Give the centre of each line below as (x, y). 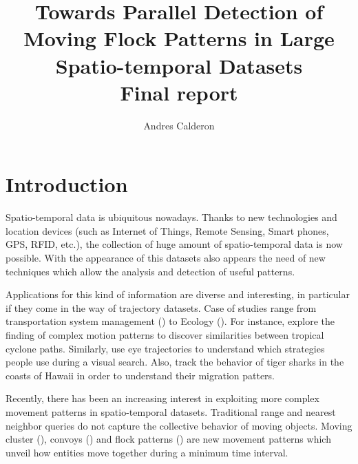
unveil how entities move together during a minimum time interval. (147, 452)
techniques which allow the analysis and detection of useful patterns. (150, 271)
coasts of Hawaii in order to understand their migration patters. (140, 375)
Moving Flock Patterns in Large (179, 38)
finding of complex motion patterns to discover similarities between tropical (165, 334)
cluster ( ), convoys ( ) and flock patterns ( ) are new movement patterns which (168, 439)
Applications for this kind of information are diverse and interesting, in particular (178, 294)
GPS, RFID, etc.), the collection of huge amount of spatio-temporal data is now (174, 244)
